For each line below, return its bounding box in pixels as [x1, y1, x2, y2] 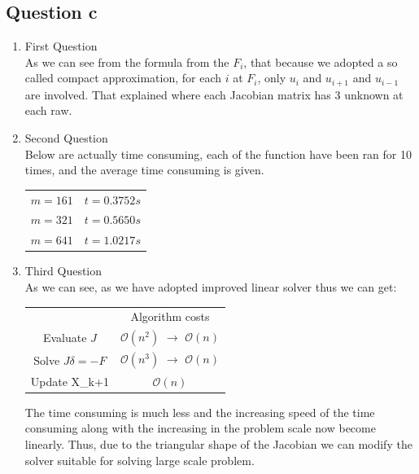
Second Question [24, 129, 108, 147]
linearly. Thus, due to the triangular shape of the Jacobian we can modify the [24, 435, 412, 452]
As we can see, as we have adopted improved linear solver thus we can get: [24, 278, 397, 295]
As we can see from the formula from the [24, 53, 229, 70]
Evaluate [42, 329, 87, 346]
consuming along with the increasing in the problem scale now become [24, 419, 376, 437]
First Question [24, 37, 98, 55]
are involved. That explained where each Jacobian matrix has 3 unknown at [24, 86, 404, 103]
